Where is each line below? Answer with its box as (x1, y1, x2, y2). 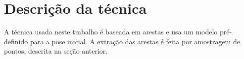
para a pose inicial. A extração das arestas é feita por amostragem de (30, 36, 240, 46)
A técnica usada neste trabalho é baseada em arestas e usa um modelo (4, 27, 218, 37)
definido (4, 36, 28, 46)
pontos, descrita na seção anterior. (4, 46, 108, 56)
